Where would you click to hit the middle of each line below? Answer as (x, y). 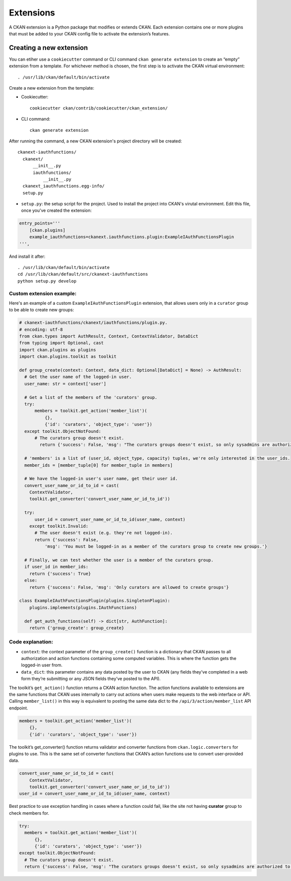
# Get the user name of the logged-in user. (78, 377)
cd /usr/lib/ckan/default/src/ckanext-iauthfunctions (83, 274)
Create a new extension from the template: (52, 88)
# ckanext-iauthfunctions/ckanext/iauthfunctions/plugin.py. (93, 323)
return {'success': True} (60, 574)
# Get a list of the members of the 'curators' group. (91, 397)
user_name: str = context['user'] (65, 384)
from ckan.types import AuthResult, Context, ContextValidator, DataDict (109, 336)
